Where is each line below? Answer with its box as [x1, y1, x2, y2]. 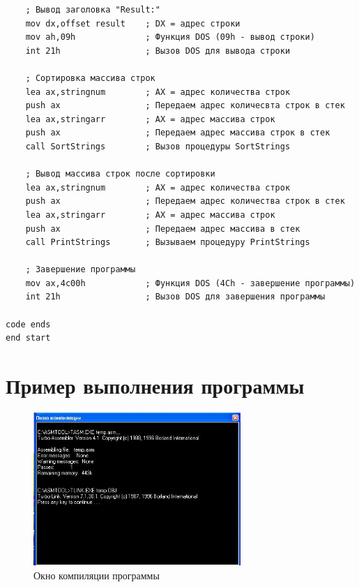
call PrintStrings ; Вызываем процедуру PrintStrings [25, 237, 310, 248]
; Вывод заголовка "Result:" [25, 5, 160, 15]
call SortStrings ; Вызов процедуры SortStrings [25, 141, 291, 151]
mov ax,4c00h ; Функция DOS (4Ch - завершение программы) [25, 278, 356, 288]
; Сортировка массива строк [25, 73, 155, 83]
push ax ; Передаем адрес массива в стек [25, 223, 300, 234]
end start [6, 333, 51, 343]
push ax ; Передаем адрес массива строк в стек [25, 128, 330, 138]
